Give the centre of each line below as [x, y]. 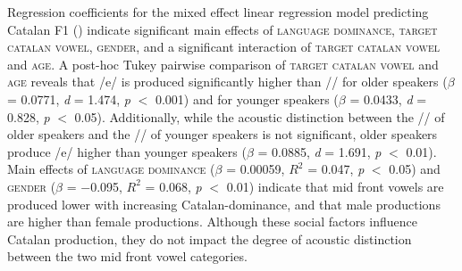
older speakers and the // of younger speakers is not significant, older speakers [223, 134]
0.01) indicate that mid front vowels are [335, 186]
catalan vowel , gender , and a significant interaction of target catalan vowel [223, 47]
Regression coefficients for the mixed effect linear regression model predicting [218, 12]
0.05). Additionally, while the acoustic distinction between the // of [260, 116]
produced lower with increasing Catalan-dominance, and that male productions [224, 204]
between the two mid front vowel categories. [127, 256]
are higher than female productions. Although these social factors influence [212, 222]
